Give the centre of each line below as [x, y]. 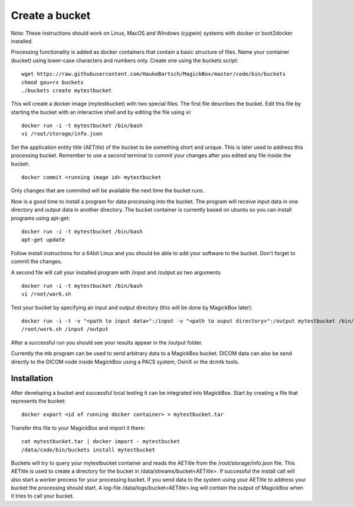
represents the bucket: [38, 401]
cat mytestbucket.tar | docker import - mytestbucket [101, 441]
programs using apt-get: [40, 218]
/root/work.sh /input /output [65, 329]
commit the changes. [37, 261]
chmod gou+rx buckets [53, 82]
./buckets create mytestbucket [67, 90]
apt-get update [43, 240]
